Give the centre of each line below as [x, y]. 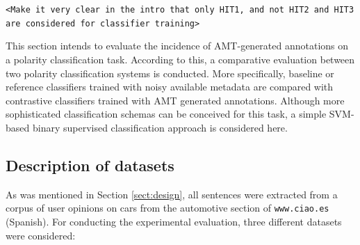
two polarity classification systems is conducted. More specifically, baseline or [170, 73]
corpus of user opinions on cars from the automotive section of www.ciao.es [167, 208]
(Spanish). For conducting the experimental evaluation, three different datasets [174, 221]
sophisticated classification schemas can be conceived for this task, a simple [166, 114]
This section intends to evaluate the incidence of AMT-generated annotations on [177, 46]
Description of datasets [90, 165]
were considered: [41, 235]
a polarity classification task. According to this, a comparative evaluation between [180, 59]
